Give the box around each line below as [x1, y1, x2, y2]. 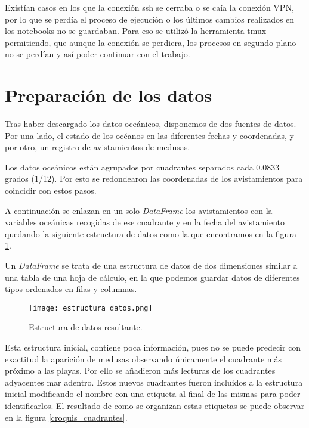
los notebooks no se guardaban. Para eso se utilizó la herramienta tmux [5, 24, 267, 37]
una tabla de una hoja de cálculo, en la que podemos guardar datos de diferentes [5, 271, 300, 283]
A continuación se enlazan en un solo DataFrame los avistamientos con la [5, 204, 273, 216]
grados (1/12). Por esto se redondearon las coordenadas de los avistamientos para [5, 172, 303, 185]
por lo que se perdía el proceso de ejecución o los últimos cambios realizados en [5, 13, 295, 25]
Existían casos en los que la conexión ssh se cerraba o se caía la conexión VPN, [5, 1, 294, 13]
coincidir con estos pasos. [5, 184, 97, 197]
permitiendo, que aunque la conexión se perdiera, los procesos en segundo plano [5, 36, 296, 48]
